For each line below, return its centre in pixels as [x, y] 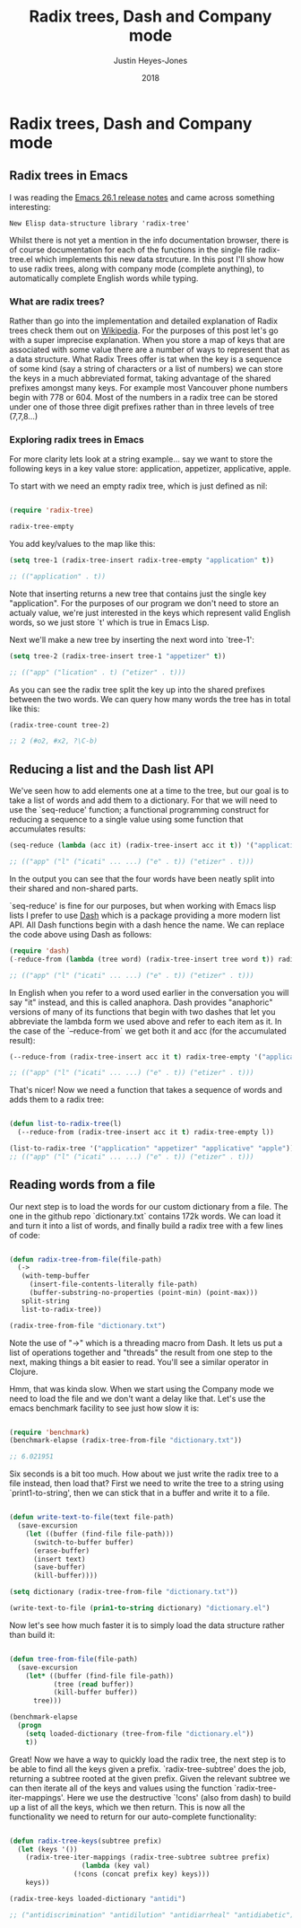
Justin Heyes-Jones [150, 60]
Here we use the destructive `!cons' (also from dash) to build [179, 1797]
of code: [25, 1235]
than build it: [32, 1634]
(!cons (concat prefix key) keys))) [142, 1874]
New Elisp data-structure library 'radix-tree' [100, 223]
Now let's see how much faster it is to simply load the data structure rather [147, 1625]
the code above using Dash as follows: [81, 934]
